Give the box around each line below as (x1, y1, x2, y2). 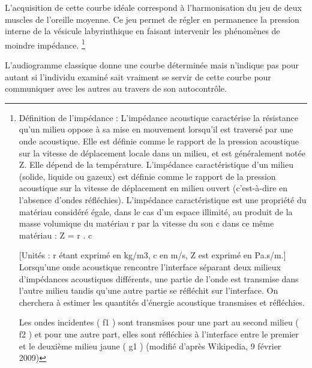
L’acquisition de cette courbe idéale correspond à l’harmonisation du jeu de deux (5, 1, 302, 13)
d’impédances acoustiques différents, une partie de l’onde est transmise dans (19, 272, 299, 285)
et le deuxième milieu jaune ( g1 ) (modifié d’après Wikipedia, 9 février (19, 339, 281, 352)
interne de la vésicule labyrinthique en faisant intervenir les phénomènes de (5, 25, 280, 37)
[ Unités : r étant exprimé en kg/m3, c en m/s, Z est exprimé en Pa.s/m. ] (19, 249, 286, 261)
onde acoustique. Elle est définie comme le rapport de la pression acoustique (19, 135, 299, 147)
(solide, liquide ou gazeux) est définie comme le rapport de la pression (19, 170, 276, 182)
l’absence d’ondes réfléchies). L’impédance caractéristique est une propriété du (19, 193, 307, 206)
